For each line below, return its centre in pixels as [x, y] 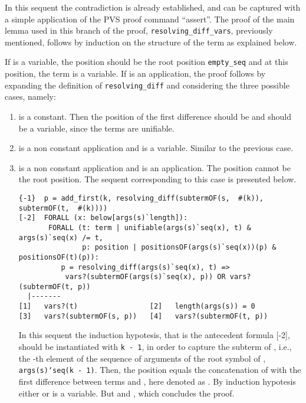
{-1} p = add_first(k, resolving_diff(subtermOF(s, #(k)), [141, 198]
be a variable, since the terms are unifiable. [96, 128]
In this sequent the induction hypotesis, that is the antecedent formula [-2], [154, 335]
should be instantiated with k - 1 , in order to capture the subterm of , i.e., [155, 347]
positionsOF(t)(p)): [59, 257]
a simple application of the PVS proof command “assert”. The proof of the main [150, 19]
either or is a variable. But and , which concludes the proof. [126, 393]
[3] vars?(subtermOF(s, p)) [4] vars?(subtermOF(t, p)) [143, 316]
